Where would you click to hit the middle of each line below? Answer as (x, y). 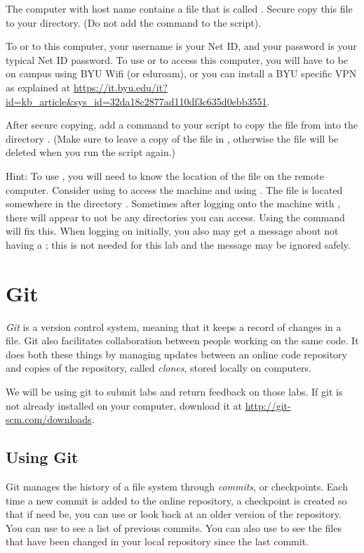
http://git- (268, 405)
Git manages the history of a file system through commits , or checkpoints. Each (177, 486)
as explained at (38, 87)
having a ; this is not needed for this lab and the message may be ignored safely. (178, 244)
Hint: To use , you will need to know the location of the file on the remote (165, 175)
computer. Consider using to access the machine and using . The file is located (174, 189)
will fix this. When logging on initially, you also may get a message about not (172, 231)
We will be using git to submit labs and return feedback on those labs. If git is (174, 391)
